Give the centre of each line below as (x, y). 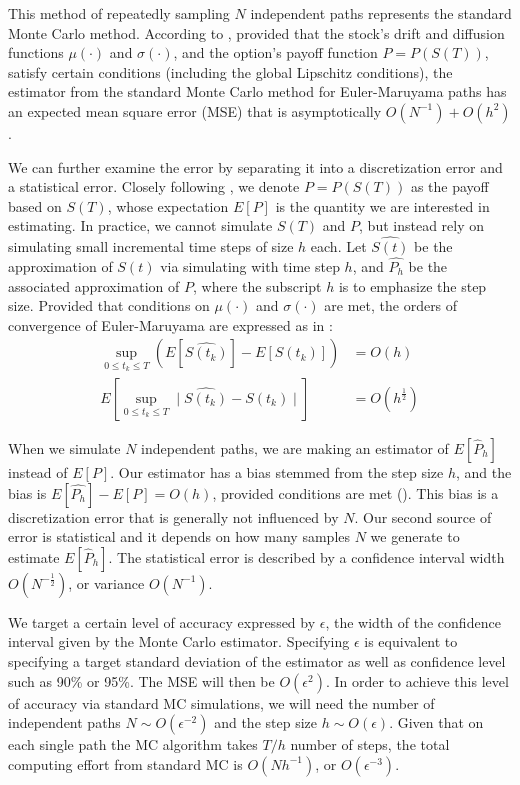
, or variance (106, 582)
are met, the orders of (391, 305)
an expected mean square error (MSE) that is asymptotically (195, 110)
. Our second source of (423, 516)
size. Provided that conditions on (109, 305)
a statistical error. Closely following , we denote (154, 186)
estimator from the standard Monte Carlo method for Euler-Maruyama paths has (257, 91)
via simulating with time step (250, 265)
